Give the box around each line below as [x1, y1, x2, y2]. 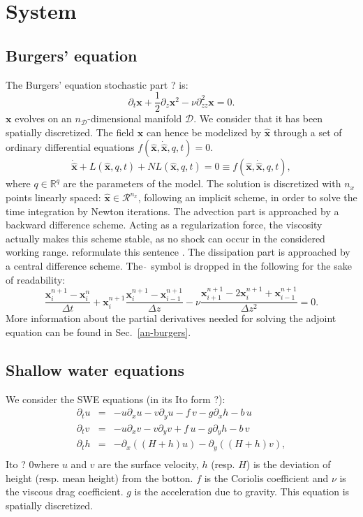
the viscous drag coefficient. [6, 484, 124, 499]
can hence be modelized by [146, 124, 262, 139]
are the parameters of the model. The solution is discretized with [63, 176, 341, 191]
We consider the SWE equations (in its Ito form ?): [6, 391, 225, 406]
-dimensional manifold [87, 111, 182, 126]
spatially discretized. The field [6, 124, 135, 139]
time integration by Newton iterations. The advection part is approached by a [6, 203, 339, 218]
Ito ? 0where [6, 456, 59, 471]
